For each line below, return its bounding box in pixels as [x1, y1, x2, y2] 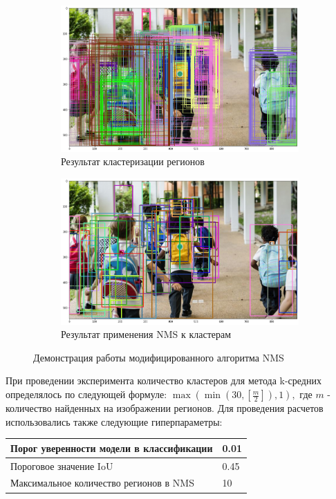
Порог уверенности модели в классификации [10, 440, 213, 455]
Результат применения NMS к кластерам [61, 327, 232, 341]
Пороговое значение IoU [10, 458, 113, 473]
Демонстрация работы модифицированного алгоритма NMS [33, 350, 284, 364]
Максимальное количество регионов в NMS [10, 476, 194, 490]
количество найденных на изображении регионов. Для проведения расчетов [6, 401, 324, 415]
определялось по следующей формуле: [6, 387, 167, 402]
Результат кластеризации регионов [61, 154, 205, 169]
